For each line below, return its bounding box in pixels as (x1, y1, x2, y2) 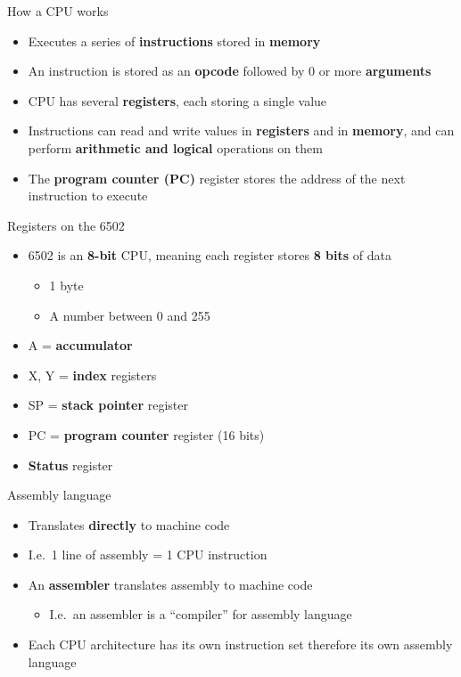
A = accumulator (28, 336, 133, 355)
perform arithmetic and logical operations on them (28, 138, 323, 157)
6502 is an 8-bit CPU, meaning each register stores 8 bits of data (28, 246, 391, 265)
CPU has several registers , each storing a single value (28, 91, 327, 110)
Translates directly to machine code (28, 515, 230, 534)
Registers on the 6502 (7, 216, 125, 234)
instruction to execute (28, 186, 148, 205)
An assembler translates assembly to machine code (28, 575, 313, 593)
